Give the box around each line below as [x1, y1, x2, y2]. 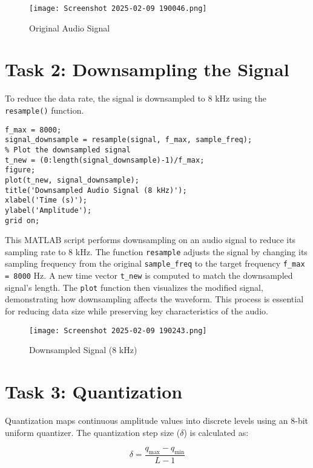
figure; [5, 166, 36, 175]
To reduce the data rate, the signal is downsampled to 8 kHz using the [5, 92, 267, 105]
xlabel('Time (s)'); [5, 196, 88, 205]
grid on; [5, 216, 40, 225]
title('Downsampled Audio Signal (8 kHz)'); [5, 186, 187, 195]
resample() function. [5, 103, 84, 116]
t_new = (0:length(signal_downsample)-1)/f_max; [5, 155, 205, 164]
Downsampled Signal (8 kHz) [29, 343, 137, 356]
